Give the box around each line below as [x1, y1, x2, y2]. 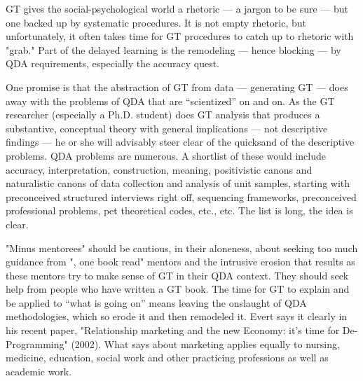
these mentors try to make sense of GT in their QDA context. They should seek [6, 268, 349, 282]
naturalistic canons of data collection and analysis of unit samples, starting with [6, 176, 350, 190]
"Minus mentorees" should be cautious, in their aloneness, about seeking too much [6, 240, 358, 255]
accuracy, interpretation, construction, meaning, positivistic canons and [6, 162, 313, 176]
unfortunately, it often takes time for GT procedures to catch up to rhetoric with [6, 29, 354, 43]
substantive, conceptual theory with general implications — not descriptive [6, 120, 328, 135]
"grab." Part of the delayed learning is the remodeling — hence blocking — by [6, 42, 341, 57]
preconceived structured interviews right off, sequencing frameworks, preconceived [6, 189, 357, 204]
